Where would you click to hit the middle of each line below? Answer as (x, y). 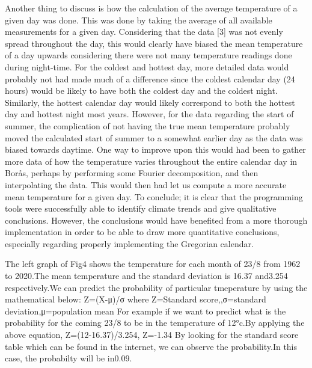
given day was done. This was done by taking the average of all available (139, 20)
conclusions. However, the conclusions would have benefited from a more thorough (156, 220)
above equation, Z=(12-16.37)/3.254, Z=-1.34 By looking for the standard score (152, 335)
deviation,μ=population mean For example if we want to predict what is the (145, 311)
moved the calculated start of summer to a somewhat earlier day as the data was (154, 137)
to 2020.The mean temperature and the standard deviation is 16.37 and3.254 (146, 276)
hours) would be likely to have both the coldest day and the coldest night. (141, 90)
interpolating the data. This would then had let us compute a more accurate (146, 184)
